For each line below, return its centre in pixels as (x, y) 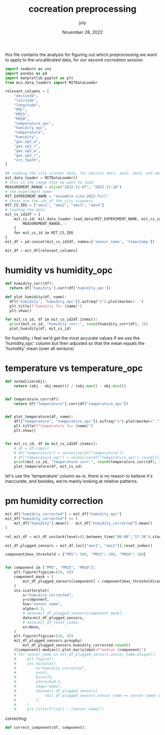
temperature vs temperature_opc (74, 368)
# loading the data (25, 210)
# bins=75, (34, 677)
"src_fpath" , (27, 160)
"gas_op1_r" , (27, 146)
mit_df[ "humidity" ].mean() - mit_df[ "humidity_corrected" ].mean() (83, 523)
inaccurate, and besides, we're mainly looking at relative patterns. (72, 481)
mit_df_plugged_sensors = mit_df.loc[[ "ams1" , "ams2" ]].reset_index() (79, 546)
